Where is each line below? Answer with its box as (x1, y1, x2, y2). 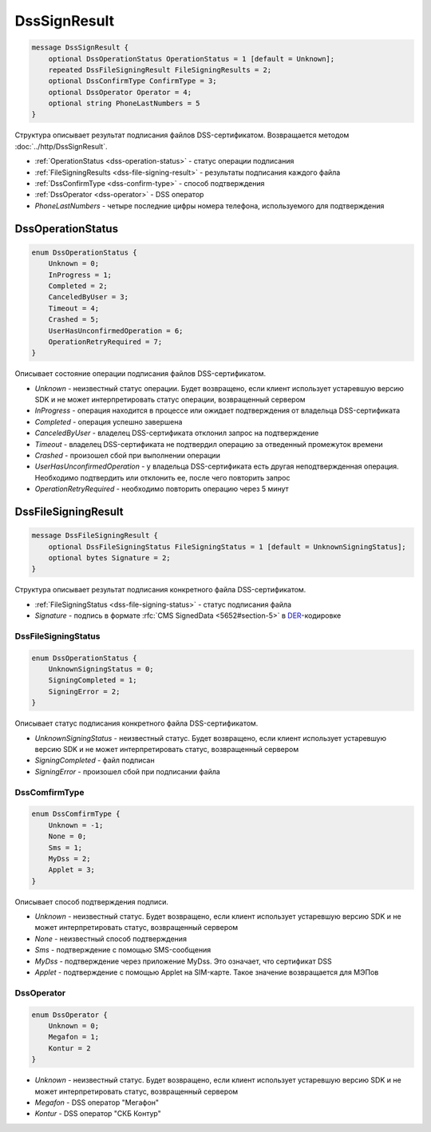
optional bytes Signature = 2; (48, 553, 171, 562)
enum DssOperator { (31, 1010, 108, 1019)
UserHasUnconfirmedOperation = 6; (48, 326, 184, 335)
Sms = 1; (48, 843, 83, 852)
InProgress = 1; (48, 270, 112, 279)
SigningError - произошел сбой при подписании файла (34, 766, 221, 776)
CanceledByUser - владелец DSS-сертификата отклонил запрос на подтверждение (34, 428, 319, 438)
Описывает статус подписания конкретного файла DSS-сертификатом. (14, 718, 259, 728)
